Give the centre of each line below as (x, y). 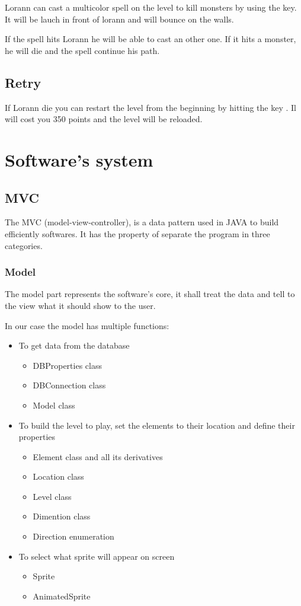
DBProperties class (67, 365)
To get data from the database (74, 345)
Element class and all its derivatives (98, 456)
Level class (52, 496)
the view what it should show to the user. (80, 305)
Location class (58, 476)
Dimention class (62, 516)
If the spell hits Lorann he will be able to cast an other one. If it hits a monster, (150, 39)
